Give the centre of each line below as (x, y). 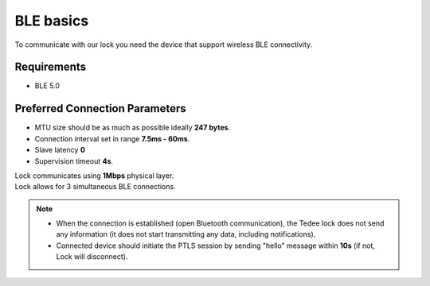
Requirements (51, 67)
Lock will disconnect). (92, 257)
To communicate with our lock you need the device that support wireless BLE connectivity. (164, 44)
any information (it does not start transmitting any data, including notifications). (186, 234)
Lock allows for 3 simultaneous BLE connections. (95, 187)
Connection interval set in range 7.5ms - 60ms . (112, 138)
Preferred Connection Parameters (100, 108)
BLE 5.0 (47, 86)
